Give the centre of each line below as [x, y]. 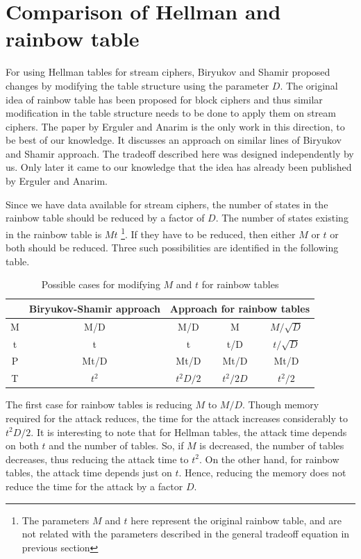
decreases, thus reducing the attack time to [97, 459]
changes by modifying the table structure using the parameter [137, 85]
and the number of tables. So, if [116, 445]
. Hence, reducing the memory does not [262, 473]
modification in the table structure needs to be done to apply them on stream [171, 113]
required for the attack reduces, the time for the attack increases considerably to [177, 418]
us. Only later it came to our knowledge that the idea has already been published [179, 167]
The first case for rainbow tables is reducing [99, 404]
